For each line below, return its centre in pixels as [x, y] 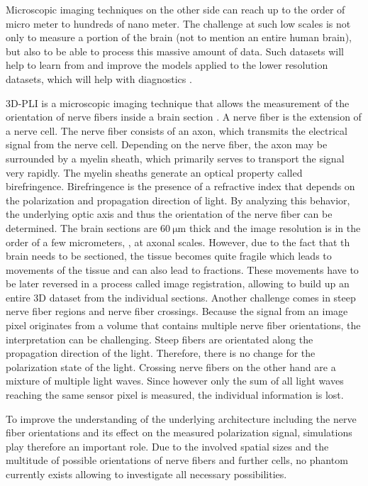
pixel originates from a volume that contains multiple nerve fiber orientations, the [183, 325]
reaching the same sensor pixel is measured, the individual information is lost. [175, 395]
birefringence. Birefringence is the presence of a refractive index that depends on [180, 186]
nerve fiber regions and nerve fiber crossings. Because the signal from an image [177, 311]
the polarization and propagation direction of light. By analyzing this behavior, [178, 200]
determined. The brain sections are [82, 227]
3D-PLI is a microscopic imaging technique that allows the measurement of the [178, 103]
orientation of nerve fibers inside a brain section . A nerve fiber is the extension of [184, 117]
